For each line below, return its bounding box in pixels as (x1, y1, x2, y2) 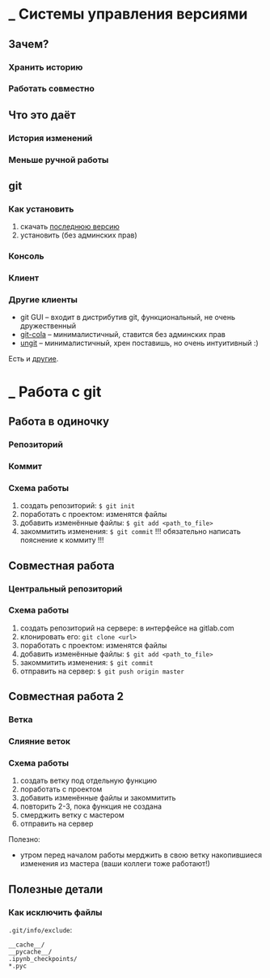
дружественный (19, 321, 77, 331)
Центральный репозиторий (8, 583, 123, 594)
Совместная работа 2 (8, 690, 124, 703)
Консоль (8, 250, 44, 262)
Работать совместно (8, 83, 95, 94)
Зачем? (8, 37, 49, 51)
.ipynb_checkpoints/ (8, 955, 78, 963)
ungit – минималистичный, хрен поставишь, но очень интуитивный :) (19, 338, 259, 348)
